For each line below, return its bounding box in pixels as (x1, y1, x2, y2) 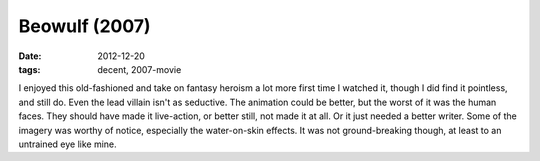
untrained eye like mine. (18, 138, 117, 150)
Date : (18, 50, 42, 62)
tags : (18, 63, 41, 75)
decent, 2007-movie (97, 63, 182, 75)
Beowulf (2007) (18, 15, 151, 37)
